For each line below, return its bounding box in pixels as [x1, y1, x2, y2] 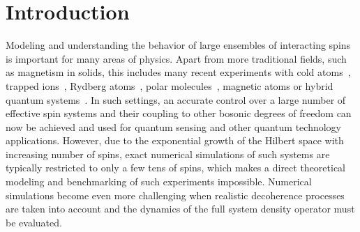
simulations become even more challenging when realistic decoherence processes [6, 187, 345, 202]
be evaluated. [6, 215, 62, 229]
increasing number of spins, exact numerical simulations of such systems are [6, 146, 330, 161]
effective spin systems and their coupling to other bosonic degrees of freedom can [6, 106, 352, 121]
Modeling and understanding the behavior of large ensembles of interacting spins [6, 38, 351, 52]
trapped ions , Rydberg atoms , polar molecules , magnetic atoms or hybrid [6, 78, 333, 93]
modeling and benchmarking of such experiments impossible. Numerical [6, 174, 312, 189]
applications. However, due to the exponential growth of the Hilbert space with [6, 133, 344, 148]
